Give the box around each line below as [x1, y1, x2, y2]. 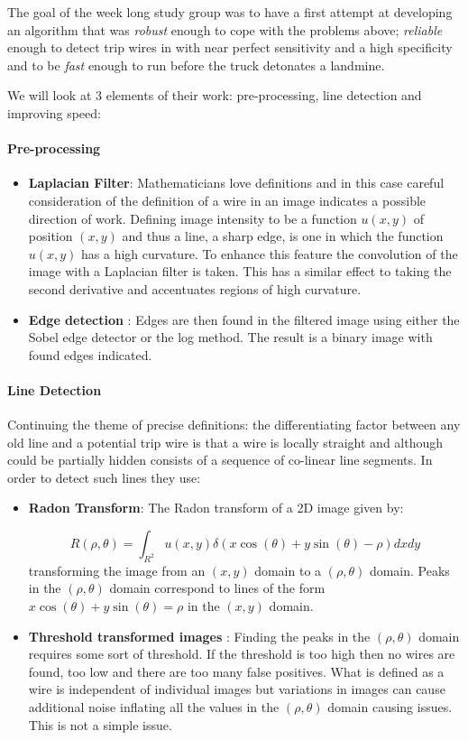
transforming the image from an [28, 560, 206, 579]
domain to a [254, 560, 322, 579]
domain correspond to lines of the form [109, 578, 326, 597]
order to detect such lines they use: [7, 467, 201, 486]
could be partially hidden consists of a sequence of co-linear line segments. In [7, 450, 433, 469]
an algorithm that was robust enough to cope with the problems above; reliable [7, 20, 443, 39]
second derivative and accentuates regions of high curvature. [28, 279, 362, 298]
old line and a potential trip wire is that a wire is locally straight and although [7, 432, 444, 451]
